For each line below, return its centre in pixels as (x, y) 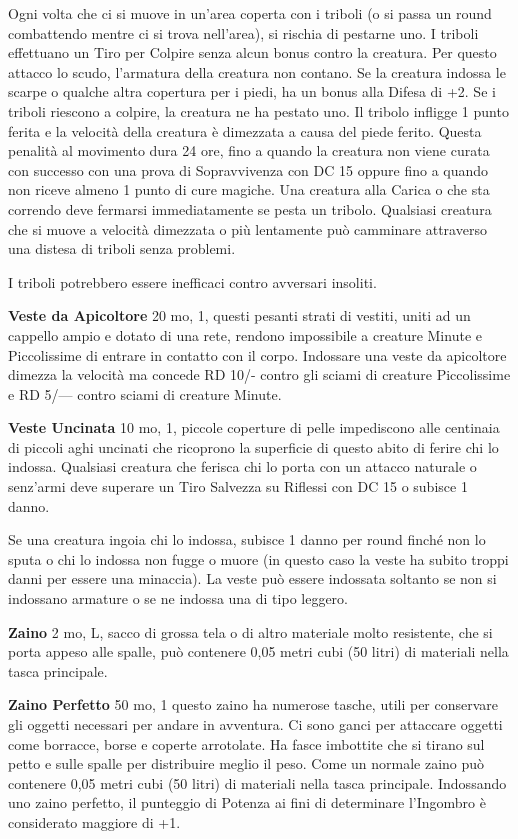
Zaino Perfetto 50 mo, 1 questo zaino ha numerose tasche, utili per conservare (253, 704)
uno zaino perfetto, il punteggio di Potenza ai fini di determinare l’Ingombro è (247, 802)
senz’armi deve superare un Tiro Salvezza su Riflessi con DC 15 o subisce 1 (238, 486)
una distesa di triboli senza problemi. (122, 248)
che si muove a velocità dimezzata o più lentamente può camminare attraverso (247, 228)
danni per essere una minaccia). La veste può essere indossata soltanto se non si (252, 578)
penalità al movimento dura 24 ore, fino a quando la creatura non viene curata (249, 150)
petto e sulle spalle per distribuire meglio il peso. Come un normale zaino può (246, 763)
